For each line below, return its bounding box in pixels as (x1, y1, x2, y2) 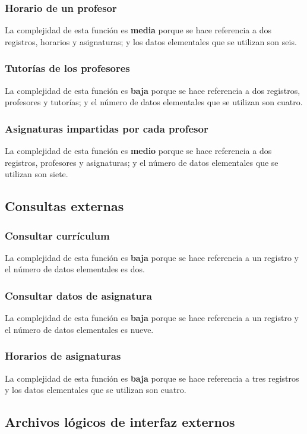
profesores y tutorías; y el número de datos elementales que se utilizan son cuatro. (5, 96, 303, 108)
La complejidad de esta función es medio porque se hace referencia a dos (5, 144, 272, 157)
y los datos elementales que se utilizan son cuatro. (5, 383, 186, 396)
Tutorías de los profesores (5, 61, 130, 76)
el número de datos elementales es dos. (5, 263, 145, 275)
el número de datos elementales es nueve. (5, 323, 154, 335)
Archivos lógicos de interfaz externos (5, 413, 235, 431)
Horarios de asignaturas (5, 348, 121, 363)
